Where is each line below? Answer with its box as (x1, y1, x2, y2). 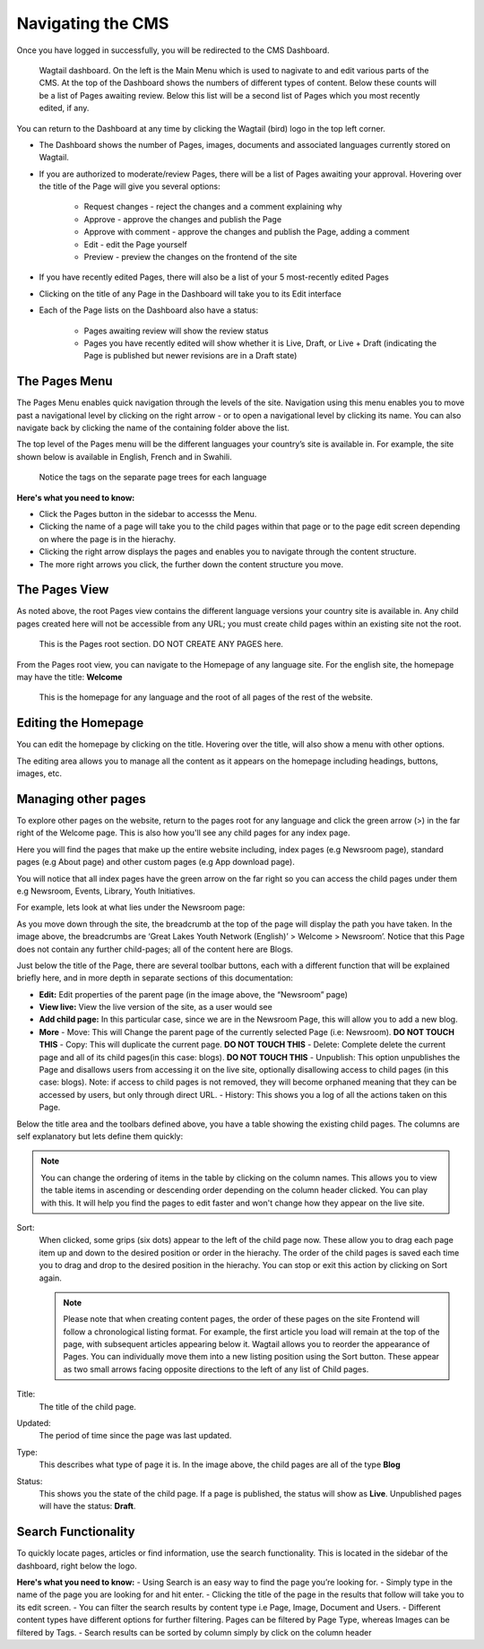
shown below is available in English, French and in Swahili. (16, 451, 232, 462)
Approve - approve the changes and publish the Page (83, 213, 282, 224)
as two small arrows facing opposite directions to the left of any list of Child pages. (63, 1363, 369, 1375)
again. (39, 1273, 63, 1283)
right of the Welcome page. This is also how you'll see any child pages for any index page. (16, 827, 350, 838)
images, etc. (16, 768, 63, 779)
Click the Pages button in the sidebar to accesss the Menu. (39, 509, 257, 519)
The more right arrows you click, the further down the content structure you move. (39, 558, 344, 569)
